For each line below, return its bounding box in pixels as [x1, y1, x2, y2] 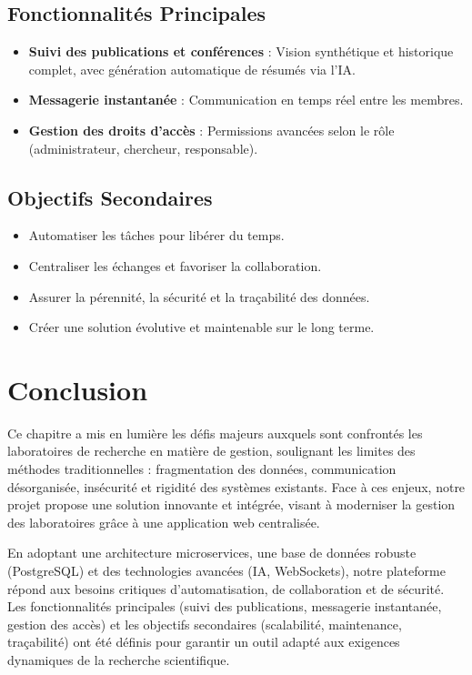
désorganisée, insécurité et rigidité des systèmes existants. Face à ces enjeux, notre [7, 477, 466, 496]
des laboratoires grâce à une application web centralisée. [7, 512, 320, 531]
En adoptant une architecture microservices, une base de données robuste [7, 543, 417, 562]
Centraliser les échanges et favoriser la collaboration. [28, 256, 322, 275]
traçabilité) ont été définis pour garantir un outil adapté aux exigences [7, 632, 400, 651]
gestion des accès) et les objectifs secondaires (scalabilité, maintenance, [7, 614, 402, 633]
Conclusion [7, 370, 148, 408]
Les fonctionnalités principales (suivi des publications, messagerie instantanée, [7, 597, 442, 616]
